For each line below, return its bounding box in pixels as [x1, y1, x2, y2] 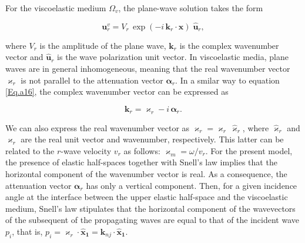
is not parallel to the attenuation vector [21, 74, 163, 86]
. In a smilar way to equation [175, 74, 280, 86]
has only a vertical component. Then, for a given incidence [86, 179, 297, 191]
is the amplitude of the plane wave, [39, 39, 166, 51]
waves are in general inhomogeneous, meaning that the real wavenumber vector [5, 62, 290, 74]
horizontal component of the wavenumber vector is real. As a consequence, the [5, 167, 287, 179]
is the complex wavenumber [179, 39, 279, 51]
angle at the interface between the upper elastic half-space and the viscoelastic [5, 191, 288, 203]
